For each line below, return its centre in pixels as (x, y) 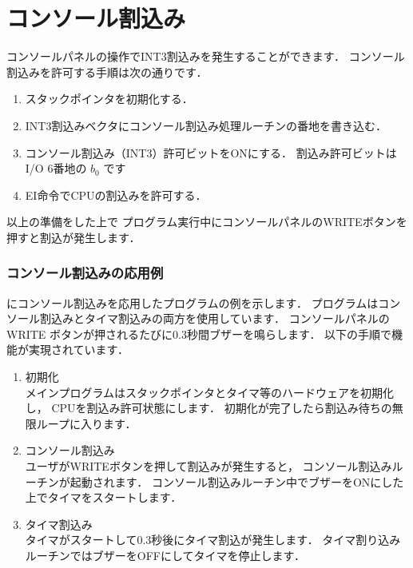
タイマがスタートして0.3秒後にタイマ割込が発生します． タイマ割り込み (213, 540)
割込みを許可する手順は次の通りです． (107, 71)
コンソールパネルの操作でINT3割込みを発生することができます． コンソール (206, 56)
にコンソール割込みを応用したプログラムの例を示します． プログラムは (193, 302)
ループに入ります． (86, 423)
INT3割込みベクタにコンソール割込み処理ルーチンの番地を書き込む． (206, 125)
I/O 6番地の (56, 168)
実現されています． (79, 350)
